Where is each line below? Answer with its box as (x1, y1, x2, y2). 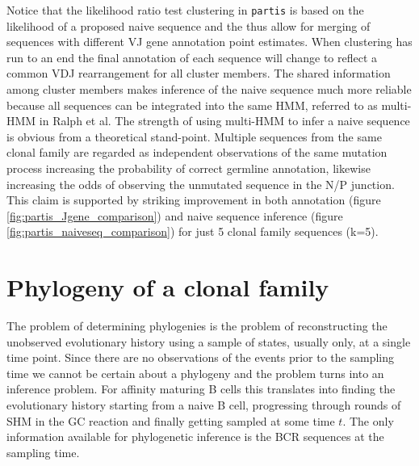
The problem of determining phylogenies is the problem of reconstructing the (6, 317, 388, 334)
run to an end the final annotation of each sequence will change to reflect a (6, 48, 378, 65)
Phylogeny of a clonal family (6, 271, 329, 304)
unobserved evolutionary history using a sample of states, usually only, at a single (6, 333, 411, 350)
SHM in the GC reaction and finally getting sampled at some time (6, 412, 335, 429)
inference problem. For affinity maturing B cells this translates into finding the (6, 380, 396, 397)
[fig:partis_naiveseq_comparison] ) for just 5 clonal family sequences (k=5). (6, 223, 379, 240)
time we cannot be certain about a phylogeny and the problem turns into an (6, 364, 384, 381)
